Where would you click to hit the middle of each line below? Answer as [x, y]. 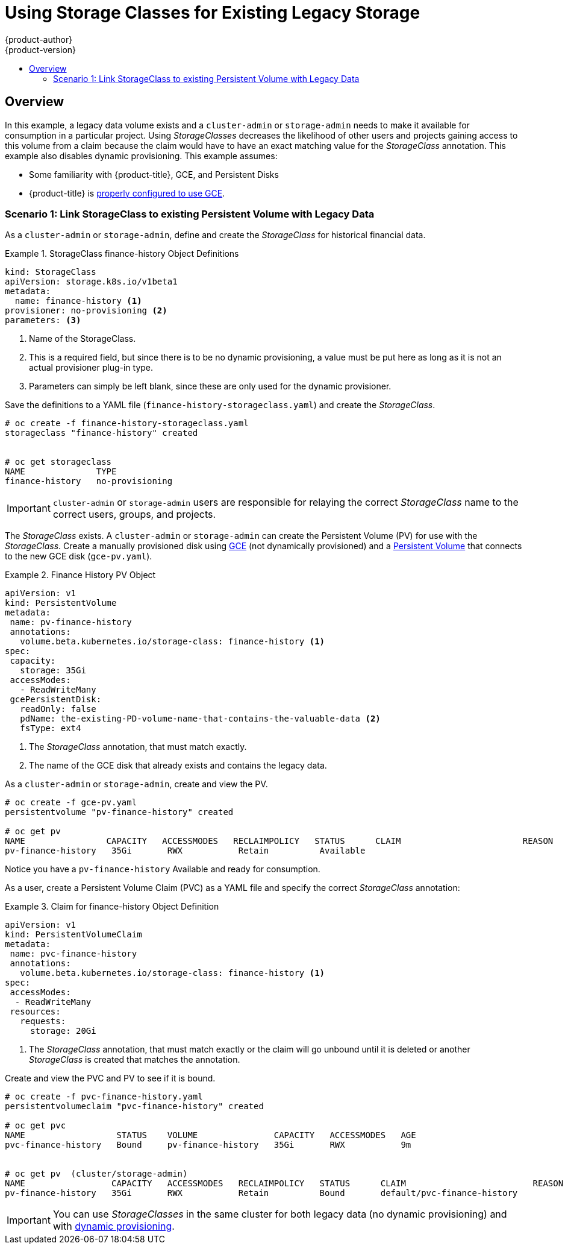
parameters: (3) [43, 320]
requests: [43, 1021]
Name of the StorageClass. [83, 339]
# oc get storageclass [58, 462]
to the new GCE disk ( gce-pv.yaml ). [79, 556]
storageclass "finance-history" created [101, 433]
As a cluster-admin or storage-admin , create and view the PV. [136, 784]
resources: [35, 1012]
